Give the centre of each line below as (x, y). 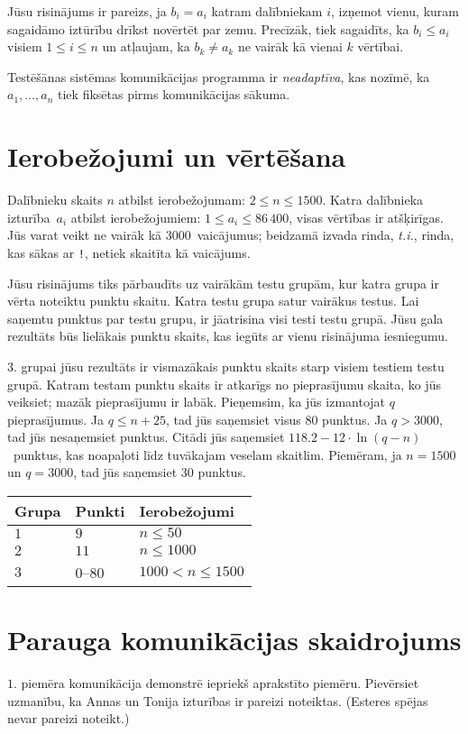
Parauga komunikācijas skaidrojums (234, 640)
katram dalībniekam (267, 11)
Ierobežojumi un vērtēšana (177, 156)
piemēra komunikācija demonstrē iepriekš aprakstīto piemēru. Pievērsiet (220, 683)
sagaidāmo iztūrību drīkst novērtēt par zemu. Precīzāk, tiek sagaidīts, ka (208, 28)
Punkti (100, 511)
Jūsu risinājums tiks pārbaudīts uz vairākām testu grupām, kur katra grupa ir (223, 283)
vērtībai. (381, 46)
